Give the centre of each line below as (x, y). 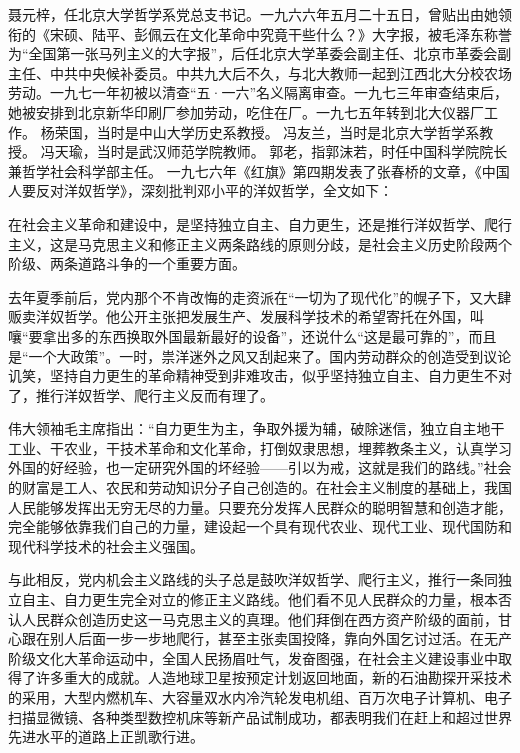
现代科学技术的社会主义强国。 (106, 545)
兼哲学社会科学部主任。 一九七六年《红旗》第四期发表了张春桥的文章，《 (245, 170)
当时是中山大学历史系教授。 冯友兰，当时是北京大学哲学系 (288, 131)
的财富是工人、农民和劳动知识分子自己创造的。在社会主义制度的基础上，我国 (260, 487)
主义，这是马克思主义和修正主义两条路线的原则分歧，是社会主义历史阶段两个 (260, 243)
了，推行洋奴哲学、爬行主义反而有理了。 (141, 394)
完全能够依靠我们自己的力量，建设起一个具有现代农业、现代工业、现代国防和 (260, 526)
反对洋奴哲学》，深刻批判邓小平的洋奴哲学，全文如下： (214, 190)
